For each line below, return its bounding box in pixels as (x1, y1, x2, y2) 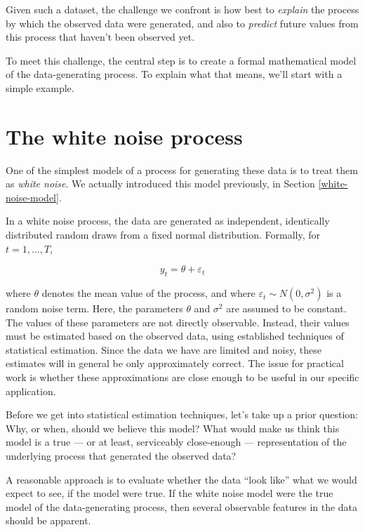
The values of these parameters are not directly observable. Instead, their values (6, 314, 350, 329)
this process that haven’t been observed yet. (6, 29, 195, 44)
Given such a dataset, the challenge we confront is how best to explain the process (6, 2, 359, 16)
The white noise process (6, 121, 243, 150)
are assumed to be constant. (226, 301, 347, 316)
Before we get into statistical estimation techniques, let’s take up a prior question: (6, 407, 359, 422)
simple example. (6, 80, 74, 95)
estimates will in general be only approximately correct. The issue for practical (6, 356, 344, 371)
